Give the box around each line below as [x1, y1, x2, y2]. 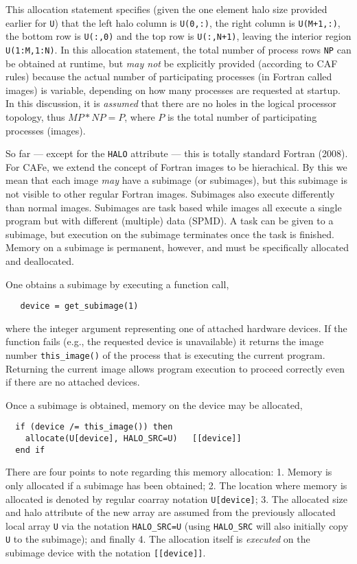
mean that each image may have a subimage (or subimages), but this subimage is [5, 173, 347, 187]
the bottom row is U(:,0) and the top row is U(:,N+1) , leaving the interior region [5, 29, 352, 43]
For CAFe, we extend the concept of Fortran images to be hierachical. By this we [5, 159, 347, 174]
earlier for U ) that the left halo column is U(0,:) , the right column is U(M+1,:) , [5, 15, 341, 30]
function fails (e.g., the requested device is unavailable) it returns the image [5, 334, 324, 349]
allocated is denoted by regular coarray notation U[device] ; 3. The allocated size [5, 491, 347, 506]
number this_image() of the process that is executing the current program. [5, 347, 325, 362]
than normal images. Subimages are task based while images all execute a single [5, 200, 342, 214]
